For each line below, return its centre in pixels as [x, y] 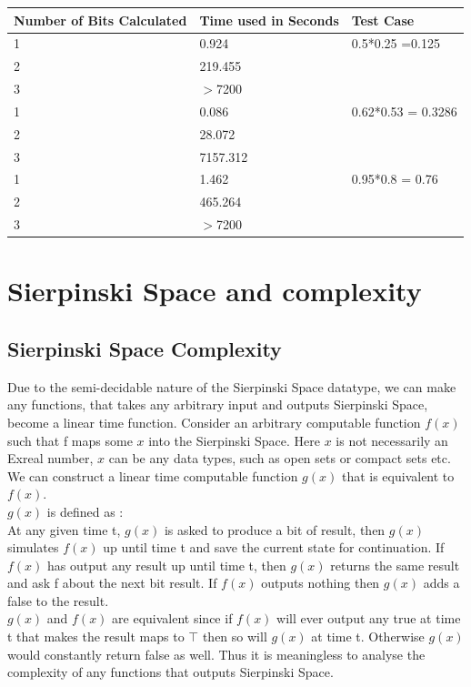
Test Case [383, 20]
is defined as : [85, 511]
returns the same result [395, 565]
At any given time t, [64, 529]
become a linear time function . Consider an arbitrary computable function [214, 422]
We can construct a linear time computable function [153, 475]
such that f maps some [70, 440]
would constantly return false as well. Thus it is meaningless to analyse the [216, 654]
